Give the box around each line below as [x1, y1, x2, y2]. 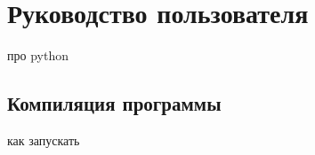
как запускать [7, 130, 80, 149]
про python [7, 46, 69, 65]
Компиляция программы [7, 89, 222, 117]
